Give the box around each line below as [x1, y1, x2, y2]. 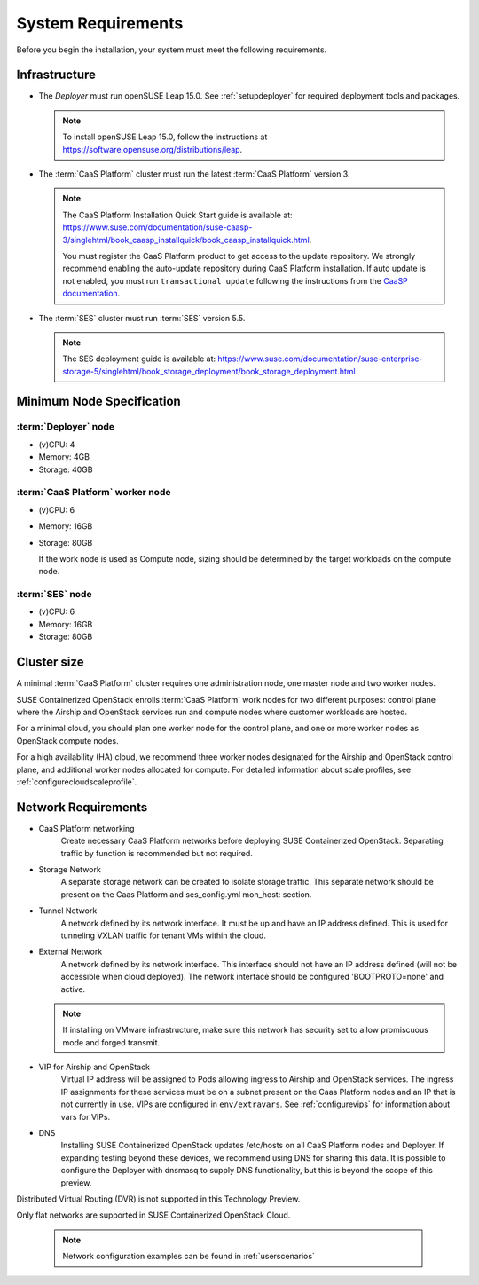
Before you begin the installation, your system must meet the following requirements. [16, 44, 327, 55]
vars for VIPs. [60, 1111, 111, 1122]
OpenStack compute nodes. [16, 735, 119, 745]
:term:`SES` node [16, 588, 92, 601]
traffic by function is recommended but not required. [60, 847, 253, 858]
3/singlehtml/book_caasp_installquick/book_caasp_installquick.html [62, 234, 310, 245]
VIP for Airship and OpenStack [38, 1061, 151, 1073]
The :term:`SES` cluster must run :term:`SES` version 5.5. [38, 312, 246, 323]
